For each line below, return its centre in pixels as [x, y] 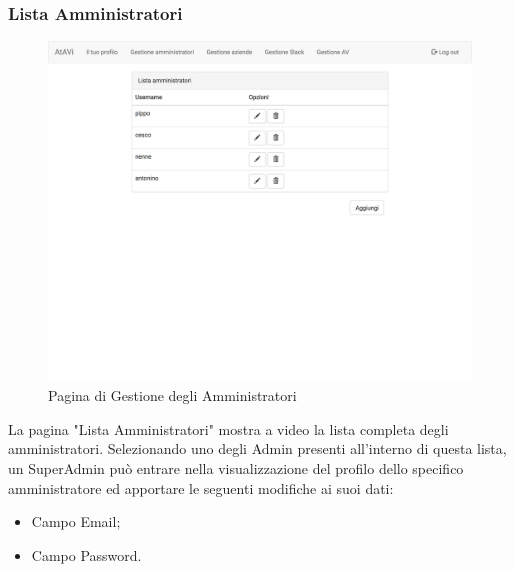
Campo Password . [86, 554]
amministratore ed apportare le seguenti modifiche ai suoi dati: [201, 487]
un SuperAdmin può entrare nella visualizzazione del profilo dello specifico [236, 467]
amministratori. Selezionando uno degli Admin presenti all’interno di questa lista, [257, 448]
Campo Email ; [76, 521]
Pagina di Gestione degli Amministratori [172, 395]
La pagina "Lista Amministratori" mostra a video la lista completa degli [228, 428]
